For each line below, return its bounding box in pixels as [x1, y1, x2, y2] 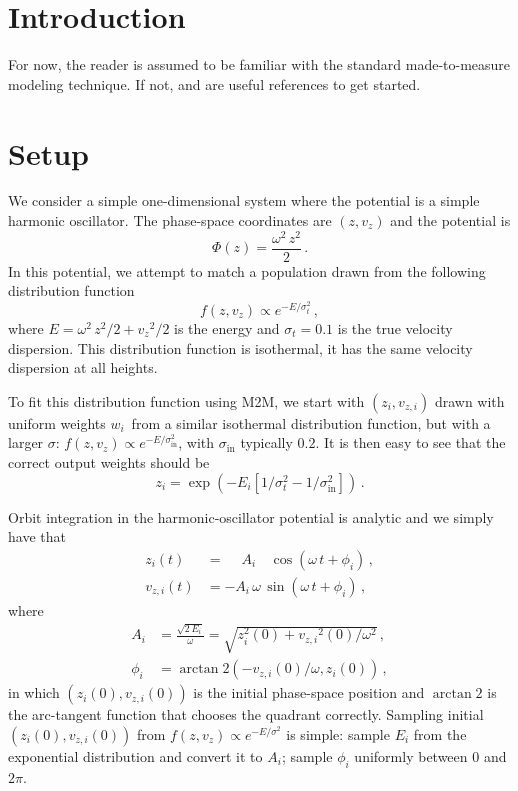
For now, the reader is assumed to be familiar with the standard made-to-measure [8, 54, 511, 75]
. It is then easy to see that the [315, 432, 506, 453]
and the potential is [390, 210, 511, 231]
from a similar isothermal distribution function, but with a [131, 412, 491, 433]
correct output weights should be [8, 451, 210, 472]
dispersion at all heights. [8, 357, 158, 378]
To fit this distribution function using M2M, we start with [8, 390, 365, 411]
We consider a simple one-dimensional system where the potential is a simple [8, 190, 480, 211]
